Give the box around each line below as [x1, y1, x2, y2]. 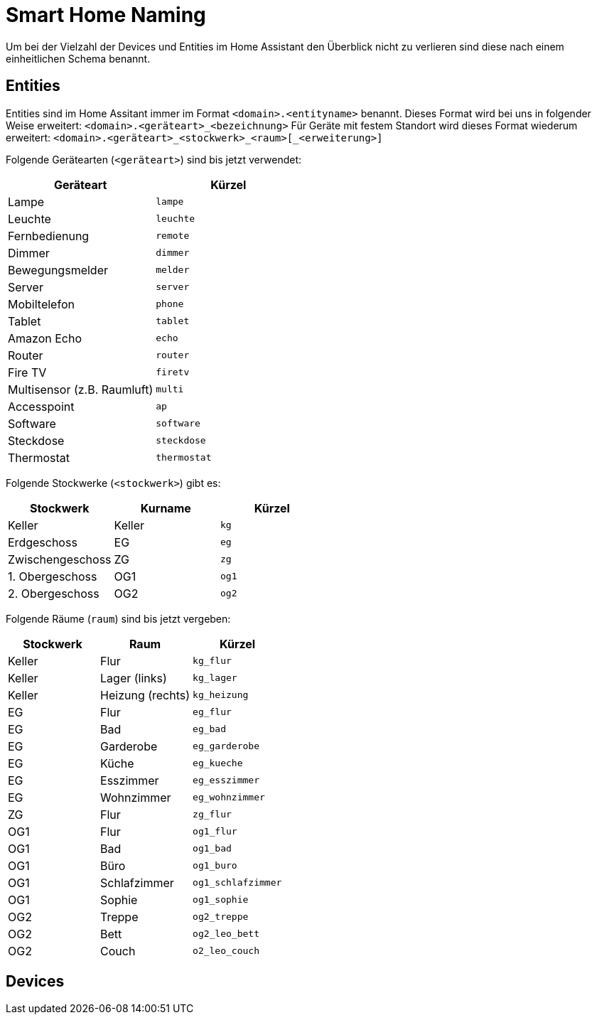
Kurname [140, 500, 191, 515]
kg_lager [193, 672, 237, 684]
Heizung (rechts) [100, 687, 190, 702]
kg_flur [193, 655, 232, 667]
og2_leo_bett [193, 928, 259, 940]
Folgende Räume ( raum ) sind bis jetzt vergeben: [6, 612, 231, 625]
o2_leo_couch [193, 945, 259, 957]
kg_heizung [193, 689, 249, 701]
